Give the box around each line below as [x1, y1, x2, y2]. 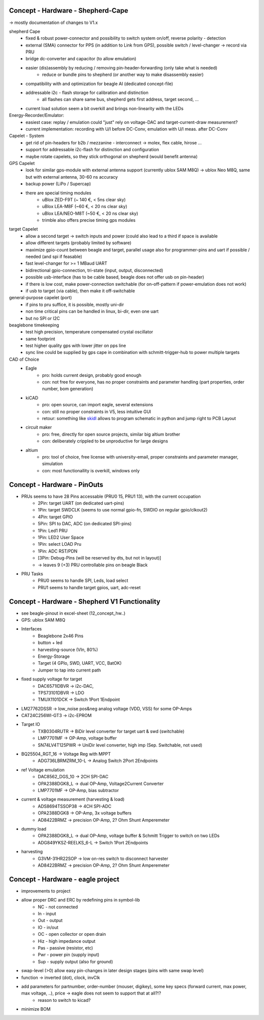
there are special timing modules [25, 190, 91, 196]
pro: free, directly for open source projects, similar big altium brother [42, 431, 180, 437]
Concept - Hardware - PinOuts [9, 480, 104, 489]
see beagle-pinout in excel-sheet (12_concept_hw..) [21, 610, 126, 616]
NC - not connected [38, 904, 78, 910]
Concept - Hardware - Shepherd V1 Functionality [9, 597, 161, 605]
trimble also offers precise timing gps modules [42, 217, 136, 223]
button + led [38, 640, 63, 646]
